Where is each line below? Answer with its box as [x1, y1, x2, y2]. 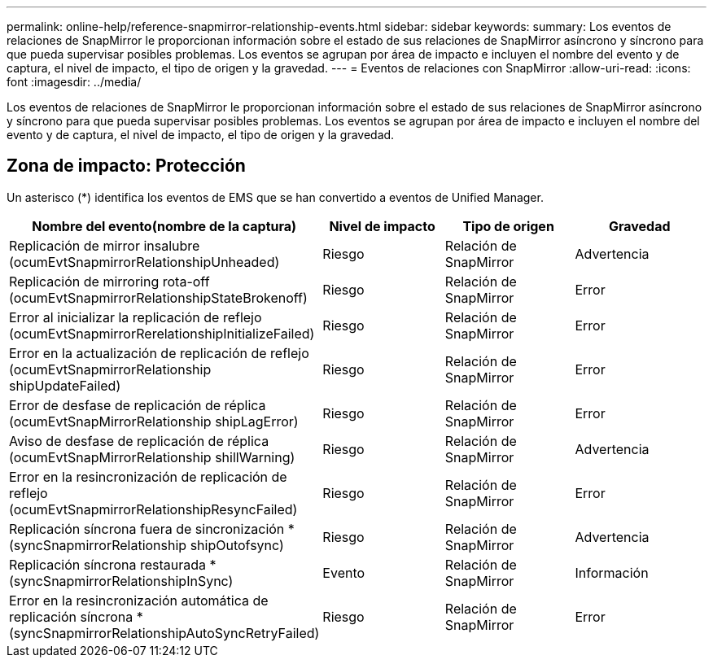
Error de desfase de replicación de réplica [9, 396, 266, 413]
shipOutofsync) [190, 536, 284, 553]
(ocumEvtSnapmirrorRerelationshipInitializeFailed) [9, 325, 315, 342]
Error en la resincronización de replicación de [9, 468, 287, 485]
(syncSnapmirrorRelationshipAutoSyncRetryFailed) [9, 624, 320, 641]
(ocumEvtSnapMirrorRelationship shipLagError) [9, 413, 299, 430]
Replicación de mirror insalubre [9, 237, 200, 254]
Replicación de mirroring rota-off [9, 273, 210, 290]
